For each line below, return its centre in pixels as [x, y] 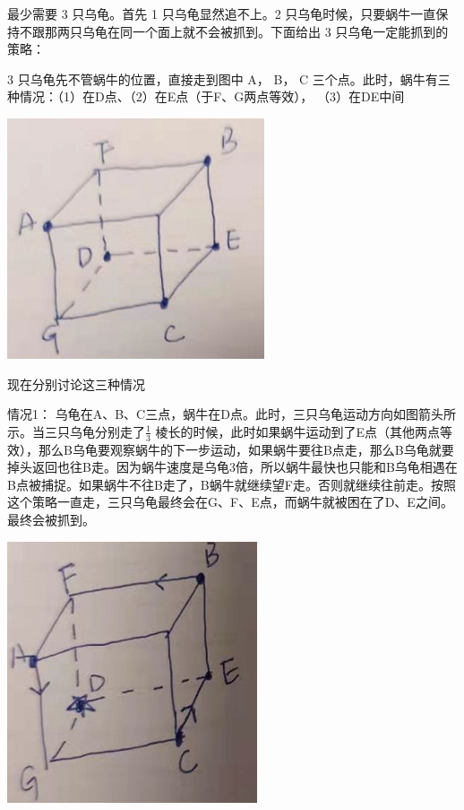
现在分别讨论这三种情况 [76, 383]
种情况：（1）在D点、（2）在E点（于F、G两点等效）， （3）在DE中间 [206, 96]
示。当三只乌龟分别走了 [76, 431]
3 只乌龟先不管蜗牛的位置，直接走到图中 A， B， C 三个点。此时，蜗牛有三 [229, 78]
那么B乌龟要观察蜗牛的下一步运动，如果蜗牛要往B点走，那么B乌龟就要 [246, 449]
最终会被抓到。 [51, 519]
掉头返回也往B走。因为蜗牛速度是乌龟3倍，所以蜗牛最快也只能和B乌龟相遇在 [232, 467]
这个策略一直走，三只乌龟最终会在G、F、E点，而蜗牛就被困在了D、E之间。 [230, 502]
